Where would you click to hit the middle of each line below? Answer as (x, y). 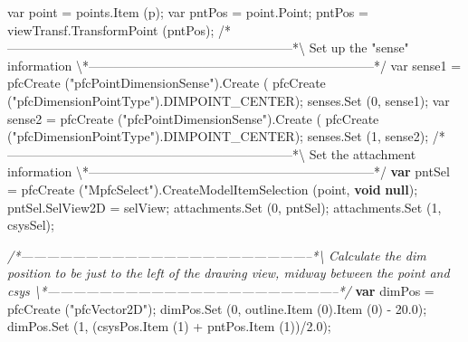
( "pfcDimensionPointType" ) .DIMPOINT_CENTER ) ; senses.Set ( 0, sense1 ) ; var (229, 100)
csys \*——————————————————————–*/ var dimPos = (221, 290)
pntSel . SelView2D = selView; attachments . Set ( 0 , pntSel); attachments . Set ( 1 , (224, 207)
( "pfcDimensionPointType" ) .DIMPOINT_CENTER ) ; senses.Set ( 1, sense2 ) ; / (223, 136)
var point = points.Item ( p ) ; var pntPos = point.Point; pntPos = (188, 12)
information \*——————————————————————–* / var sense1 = (234, 65)
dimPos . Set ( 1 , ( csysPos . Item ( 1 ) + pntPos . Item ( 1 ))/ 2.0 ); (169, 326)
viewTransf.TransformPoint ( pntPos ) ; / (116, 29)
